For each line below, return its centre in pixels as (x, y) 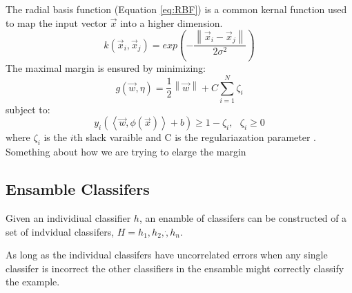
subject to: (28, 109)
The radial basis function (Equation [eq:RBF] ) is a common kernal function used (176, 9)
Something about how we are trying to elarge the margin (126, 152)
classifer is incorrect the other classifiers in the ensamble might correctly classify (175, 268)
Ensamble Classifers (78, 189)
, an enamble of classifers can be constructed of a (243, 218)
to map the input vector (57, 22)
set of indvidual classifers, (60, 231)
